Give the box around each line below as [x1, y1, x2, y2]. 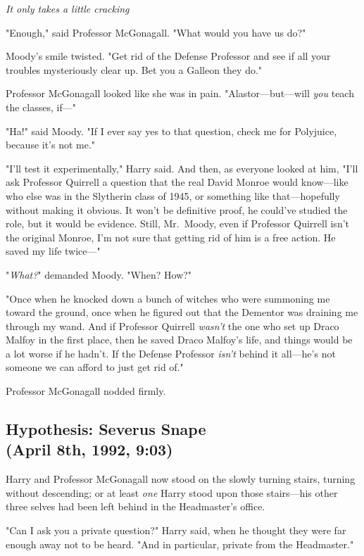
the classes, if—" [6, 99, 76, 114]
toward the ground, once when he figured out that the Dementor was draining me [6, 305, 358, 320]
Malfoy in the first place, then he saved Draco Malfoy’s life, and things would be [6, 332, 353, 347]
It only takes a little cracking [6, 1, 130, 15]
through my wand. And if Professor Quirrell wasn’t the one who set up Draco [6, 318, 339, 333]
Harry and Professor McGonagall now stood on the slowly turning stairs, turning [6, 472, 356, 486]
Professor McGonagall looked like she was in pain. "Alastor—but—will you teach [6, 86, 354, 101]
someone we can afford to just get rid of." [6, 360, 184, 374]
